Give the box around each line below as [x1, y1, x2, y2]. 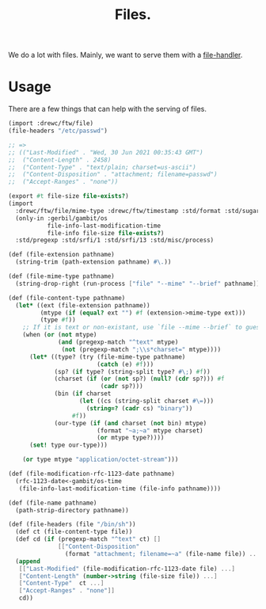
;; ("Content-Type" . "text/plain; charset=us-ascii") [8, 163, 196, 171]
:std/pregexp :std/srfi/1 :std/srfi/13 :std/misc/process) [15, 236, 215, 245]
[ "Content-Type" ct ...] [18, 580, 104, 588]
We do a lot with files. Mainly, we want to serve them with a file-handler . [8, 50, 243, 60]
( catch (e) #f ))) [96, 360, 154, 368]
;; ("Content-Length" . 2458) [8, 156, 112, 164]
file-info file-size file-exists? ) [47, 229, 165, 237]
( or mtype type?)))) [96, 434, 165, 442]
